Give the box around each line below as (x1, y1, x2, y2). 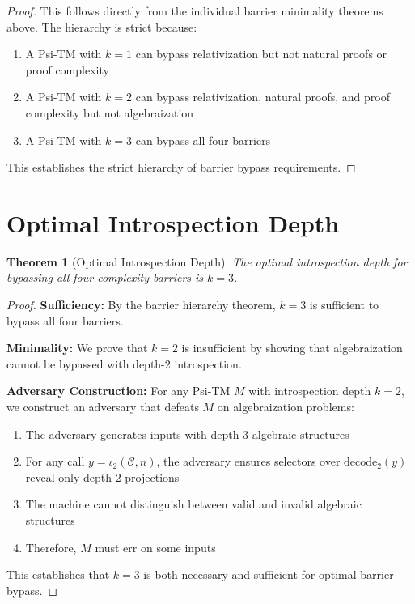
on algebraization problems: (217, 398, 354, 415)
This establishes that (6, 566, 110, 583)
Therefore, (25, 538, 77, 555)
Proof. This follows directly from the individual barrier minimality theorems (6, 2, 383, 19)
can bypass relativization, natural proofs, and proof (135, 88, 390, 105)
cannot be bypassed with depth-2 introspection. (6, 355, 242, 372)
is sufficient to (309, 296, 379, 313)
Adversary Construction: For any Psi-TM (6, 382, 231, 399)
